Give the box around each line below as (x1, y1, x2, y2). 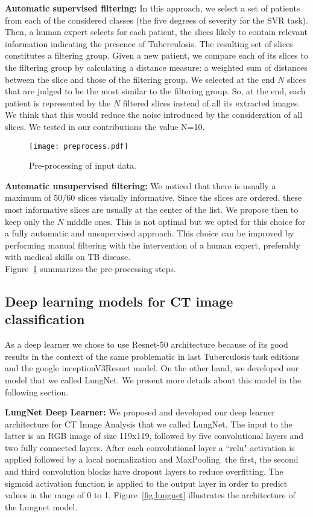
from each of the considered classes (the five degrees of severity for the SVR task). (5, 13, 308, 26)
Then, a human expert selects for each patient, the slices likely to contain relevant (5, 25, 308, 38)
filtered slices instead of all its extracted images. (122, 96, 300, 109)
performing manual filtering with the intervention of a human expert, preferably (5, 238, 300, 251)
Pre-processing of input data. (29, 159, 136, 172)
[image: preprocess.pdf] (29, 141, 128, 151)
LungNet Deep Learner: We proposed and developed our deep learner (5, 406, 275, 418)
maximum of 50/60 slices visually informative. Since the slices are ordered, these (5, 191, 302, 204)
